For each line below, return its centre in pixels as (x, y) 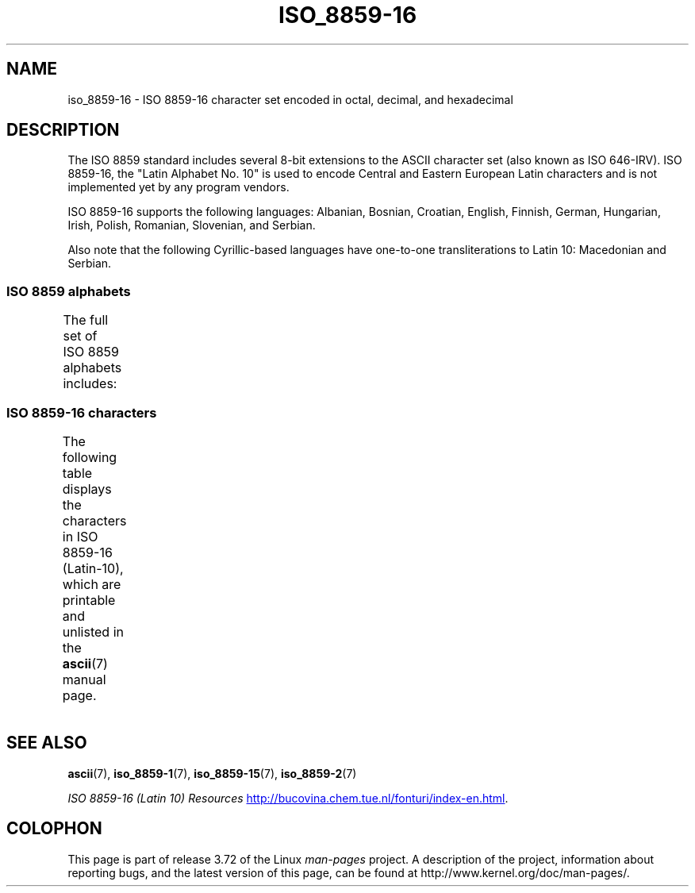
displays (87, 489)
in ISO (80, 536)
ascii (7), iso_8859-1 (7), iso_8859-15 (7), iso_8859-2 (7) (212, 773)
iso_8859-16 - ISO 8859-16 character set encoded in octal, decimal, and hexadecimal (290, 99)
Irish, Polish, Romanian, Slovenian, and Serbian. (192, 225)
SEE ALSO (47, 743)
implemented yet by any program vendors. (179, 187)
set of (80, 336)
